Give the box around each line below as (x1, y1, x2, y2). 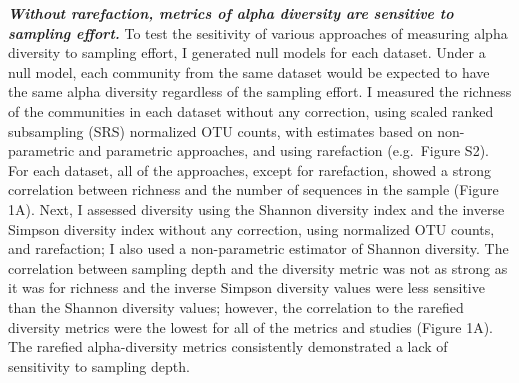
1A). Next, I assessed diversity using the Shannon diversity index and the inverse (8, 198, 505, 219)
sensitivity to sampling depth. (8, 355, 190, 376)
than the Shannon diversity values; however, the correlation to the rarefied (8, 296, 464, 317)
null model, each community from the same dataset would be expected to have (8, 61, 490, 82)
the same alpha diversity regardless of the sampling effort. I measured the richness (8, 81, 512, 102)
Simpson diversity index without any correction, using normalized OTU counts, (8, 218, 495, 239)
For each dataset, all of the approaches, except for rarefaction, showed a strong (8, 159, 491, 180)
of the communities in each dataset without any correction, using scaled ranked (8, 100, 494, 121)
